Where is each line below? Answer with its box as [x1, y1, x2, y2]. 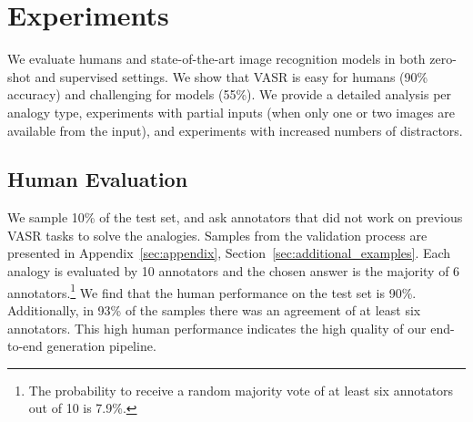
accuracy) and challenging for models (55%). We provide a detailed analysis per [7, 85, 452, 104]
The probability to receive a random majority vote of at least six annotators [28, 380, 454, 399]
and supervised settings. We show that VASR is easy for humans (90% [35, 67, 428, 86]
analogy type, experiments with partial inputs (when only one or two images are [7, 102, 455, 121]
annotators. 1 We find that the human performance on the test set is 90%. [7, 280, 417, 302]
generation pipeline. [46, 336, 156, 355]
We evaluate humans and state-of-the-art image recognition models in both [7, 49, 426, 68]
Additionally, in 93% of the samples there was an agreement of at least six [7, 300, 421, 319]
